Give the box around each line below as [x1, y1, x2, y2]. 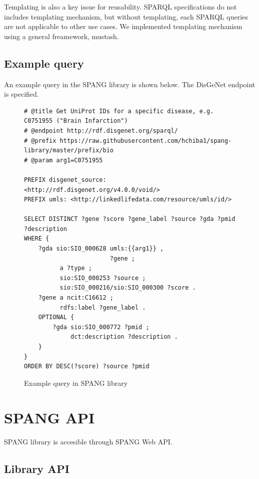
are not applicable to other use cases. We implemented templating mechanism [4, 21, 242, 32]
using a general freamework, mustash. [4, 31, 119, 41]
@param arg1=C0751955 [31, 156, 103, 164]
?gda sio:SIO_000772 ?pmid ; [52, 323, 149, 331]
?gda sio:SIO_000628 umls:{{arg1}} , [38, 245, 164, 253]
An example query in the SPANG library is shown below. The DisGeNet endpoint [4, 79, 255, 89]
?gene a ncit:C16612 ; [38, 294, 113, 302]
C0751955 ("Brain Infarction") [24, 117, 128, 125]
